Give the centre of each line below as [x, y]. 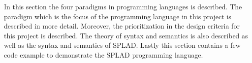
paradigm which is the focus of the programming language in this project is [118, 16]
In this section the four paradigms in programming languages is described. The [123, 6]
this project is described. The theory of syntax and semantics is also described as [126, 35]
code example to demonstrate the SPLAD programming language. [104, 54]
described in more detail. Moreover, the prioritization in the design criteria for [122, 26]
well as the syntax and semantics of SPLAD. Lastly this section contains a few [122, 45]
